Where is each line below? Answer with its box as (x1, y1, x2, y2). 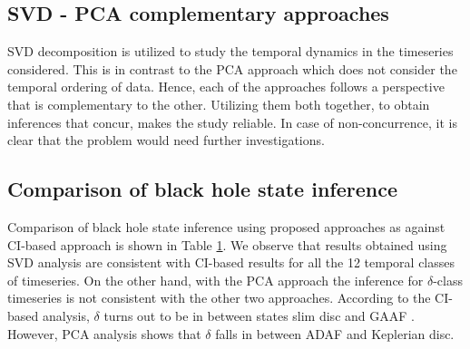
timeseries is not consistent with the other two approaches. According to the (7, 288, 431, 307)
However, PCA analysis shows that (7, 324, 201, 343)
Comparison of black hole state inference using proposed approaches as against (7, 217, 446, 236)
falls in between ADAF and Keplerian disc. (215, 324, 455, 343)
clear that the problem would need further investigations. (7, 131, 325, 150)
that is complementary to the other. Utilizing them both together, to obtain (7, 94, 430, 113)
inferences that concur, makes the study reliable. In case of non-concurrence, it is (7, 112, 457, 131)
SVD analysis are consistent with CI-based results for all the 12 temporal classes (7, 253, 455, 272)
